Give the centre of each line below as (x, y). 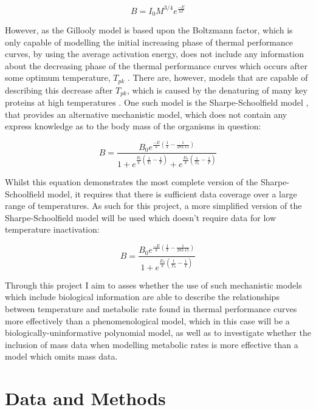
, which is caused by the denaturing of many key (217, 90)
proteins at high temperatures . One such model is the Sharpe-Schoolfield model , (157, 102)
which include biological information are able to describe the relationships (142, 297)
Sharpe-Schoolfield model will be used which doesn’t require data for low (141, 217)
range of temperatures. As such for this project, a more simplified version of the (153, 206)
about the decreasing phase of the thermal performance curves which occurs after (156, 65)
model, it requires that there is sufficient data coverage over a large (172, 193)
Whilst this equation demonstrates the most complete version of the (132, 181)
